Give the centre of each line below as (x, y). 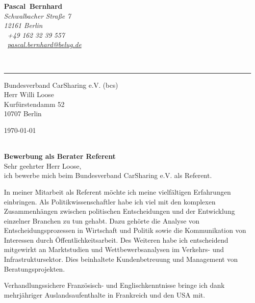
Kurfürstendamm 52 (34, 104)
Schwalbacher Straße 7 (38, 15)
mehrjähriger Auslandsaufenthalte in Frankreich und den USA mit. (105, 294)
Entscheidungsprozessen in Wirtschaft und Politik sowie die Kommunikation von (125, 230)
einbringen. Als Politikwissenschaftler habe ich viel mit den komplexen (110, 201)
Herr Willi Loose (29, 94)
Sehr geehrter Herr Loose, (43, 165)
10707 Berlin (23, 114)
